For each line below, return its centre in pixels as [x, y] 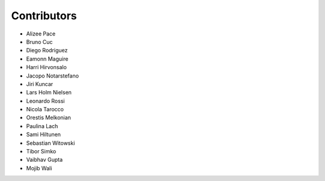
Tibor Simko [41, 152]
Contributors [44, 16]
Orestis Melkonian [49, 118]
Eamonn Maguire [47, 59]
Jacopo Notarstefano [53, 76]
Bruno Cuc [39, 41]
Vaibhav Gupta [45, 160]
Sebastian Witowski [51, 143]
